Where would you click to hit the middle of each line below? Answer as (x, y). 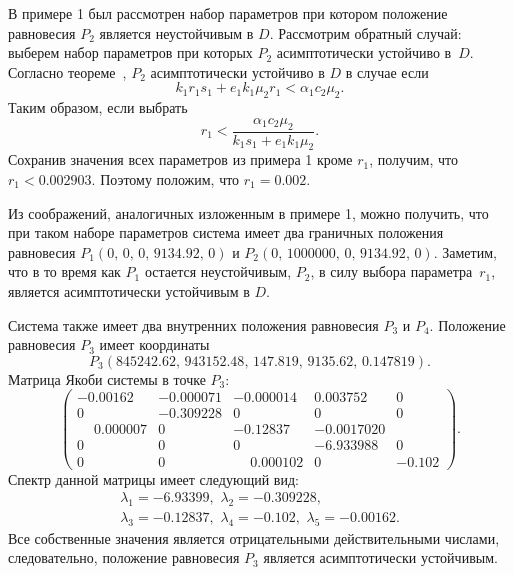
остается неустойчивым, (218, 271)
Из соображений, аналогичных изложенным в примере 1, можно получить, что (248, 212)
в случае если (387, 71)
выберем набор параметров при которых (130, 52)
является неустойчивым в (176, 32)
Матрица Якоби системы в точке (107, 378)
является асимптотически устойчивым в (129, 290)
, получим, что (413, 159)
